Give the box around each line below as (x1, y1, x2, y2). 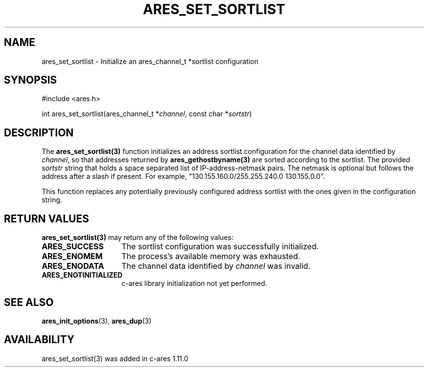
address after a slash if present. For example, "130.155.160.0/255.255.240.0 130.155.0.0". (42, 172, 325, 181)
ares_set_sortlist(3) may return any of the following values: (42, 233, 234, 242)
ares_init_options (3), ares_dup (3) (42, 316, 151, 325)
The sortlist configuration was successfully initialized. (121, 241, 319, 252)
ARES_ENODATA (42, 261, 105, 271)
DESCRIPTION (4, 126, 74, 139)
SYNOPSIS (4, 74, 57, 87)
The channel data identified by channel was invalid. (121, 261, 311, 271)
